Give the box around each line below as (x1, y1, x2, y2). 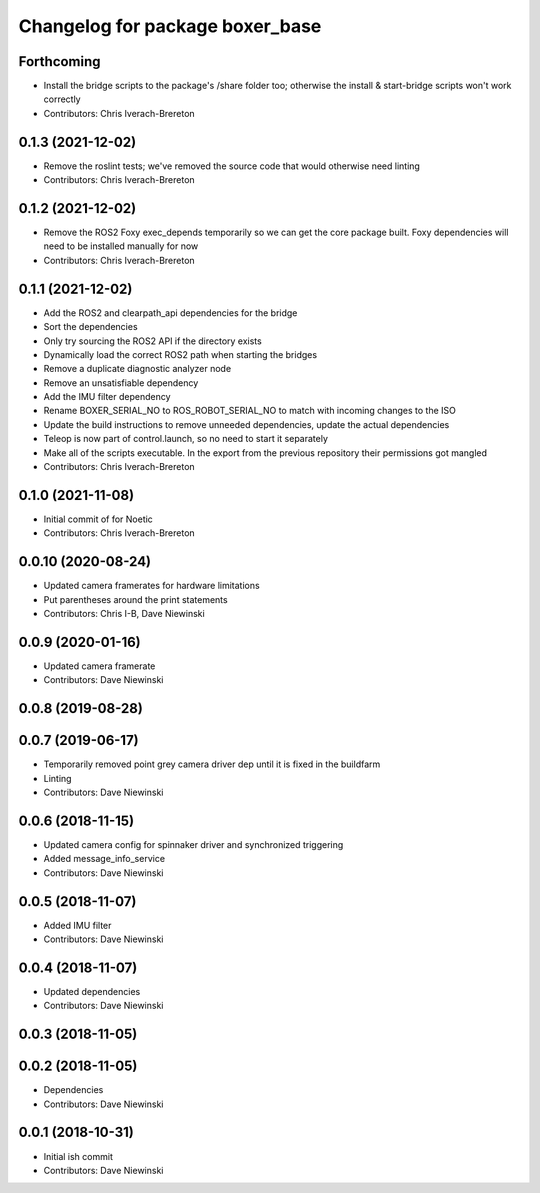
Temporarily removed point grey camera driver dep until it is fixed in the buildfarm (43, 758, 381, 770)
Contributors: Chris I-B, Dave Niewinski (43, 608, 205, 620)
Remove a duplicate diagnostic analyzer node (43, 363, 232, 375)
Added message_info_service (43, 853, 165, 865)
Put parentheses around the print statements (43, 593, 229, 605)
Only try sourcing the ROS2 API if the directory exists (43, 335, 262, 347)
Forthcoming (18, 53, 101, 70)
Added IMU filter (43, 919, 112, 931)
